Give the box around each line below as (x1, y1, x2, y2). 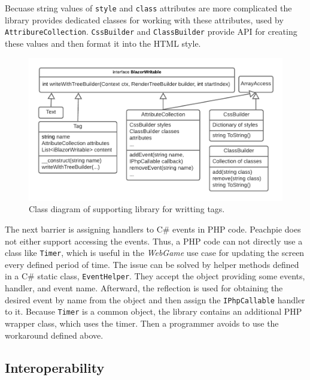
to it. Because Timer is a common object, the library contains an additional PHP (5, 305, 302, 318)
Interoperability (5, 358, 105, 376)
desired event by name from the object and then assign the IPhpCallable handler (5, 293, 305, 306)
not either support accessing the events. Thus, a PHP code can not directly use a (5, 234, 303, 247)
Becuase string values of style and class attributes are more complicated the (5, 2, 292, 14)
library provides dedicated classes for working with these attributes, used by (5, 13, 284, 26)
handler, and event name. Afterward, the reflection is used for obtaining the (5, 282, 283, 294)
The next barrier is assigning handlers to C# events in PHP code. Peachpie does (5, 222, 301, 235)
